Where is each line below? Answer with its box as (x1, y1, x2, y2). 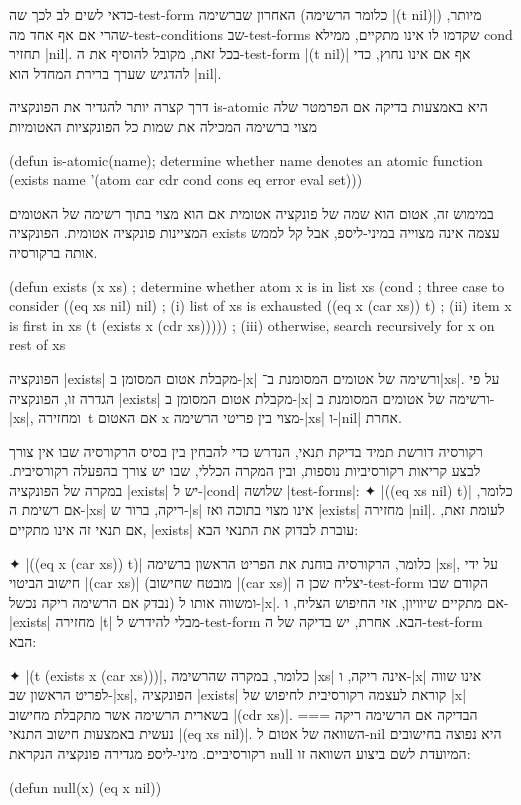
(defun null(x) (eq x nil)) (9, 776, 162, 797)
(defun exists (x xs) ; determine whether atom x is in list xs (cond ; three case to (9, 275, 505, 296)
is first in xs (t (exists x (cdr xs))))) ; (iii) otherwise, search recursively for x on (9, 314, 495, 335)
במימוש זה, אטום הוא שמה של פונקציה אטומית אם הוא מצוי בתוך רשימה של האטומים (9, 202, 494, 223)
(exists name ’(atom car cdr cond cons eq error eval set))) (9, 169, 363, 190)
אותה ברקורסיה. (9, 241, 98, 262)
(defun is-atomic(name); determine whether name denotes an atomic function (9, 149, 483, 170)
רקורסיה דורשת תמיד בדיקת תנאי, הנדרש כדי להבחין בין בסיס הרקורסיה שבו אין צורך (9, 440, 483, 461)
